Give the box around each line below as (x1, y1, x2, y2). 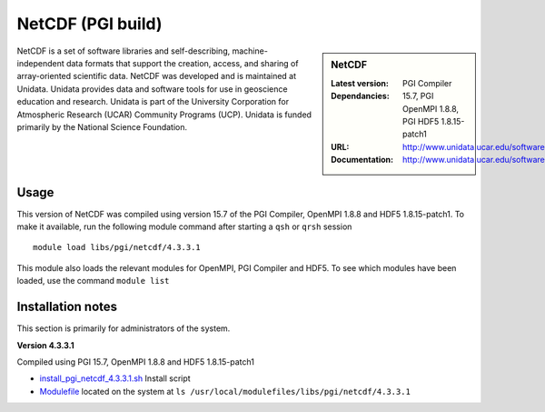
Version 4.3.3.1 (16, 339, 74, 350)
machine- (232, 45, 268, 56)
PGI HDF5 (402, 116, 440, 126)
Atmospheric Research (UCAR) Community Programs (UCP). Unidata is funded (16, 109, 312, 120)
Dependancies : (331, 91, 390, 102)
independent (16, 57, 64, 68)
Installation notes (16, 299, 118, 315)
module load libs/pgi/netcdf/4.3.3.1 (33, 242, 202, 253)
